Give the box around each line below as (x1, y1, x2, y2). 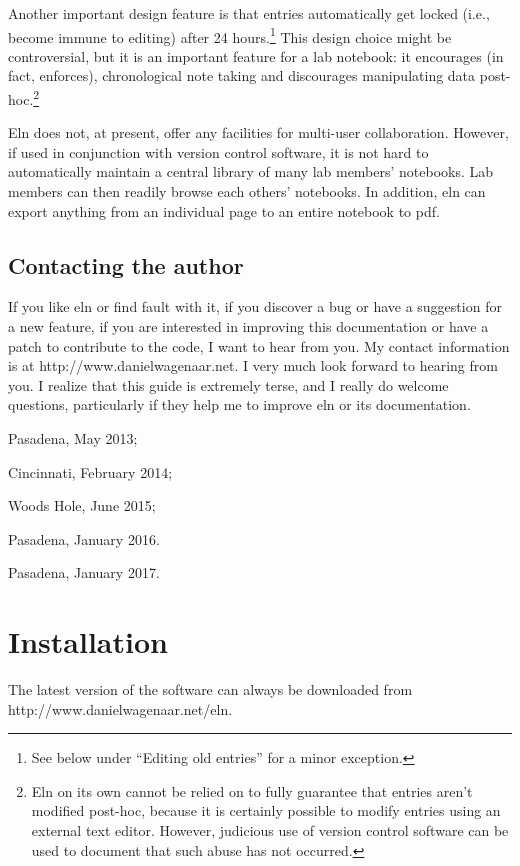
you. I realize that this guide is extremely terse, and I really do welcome (8, 374, 449, 395)
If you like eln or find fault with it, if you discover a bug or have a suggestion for (8, 296, 502, 317)
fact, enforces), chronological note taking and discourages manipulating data (8, 65, 476, 86)
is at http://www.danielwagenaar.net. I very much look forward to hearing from (8, 355, 498, 376)
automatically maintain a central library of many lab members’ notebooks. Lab (8, 161, 494, 182)
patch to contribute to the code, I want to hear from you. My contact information (8, 335, 510, 356)
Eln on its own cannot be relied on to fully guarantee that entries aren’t (31, 780, 473, 801)
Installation (8, 621, 168, 662)
